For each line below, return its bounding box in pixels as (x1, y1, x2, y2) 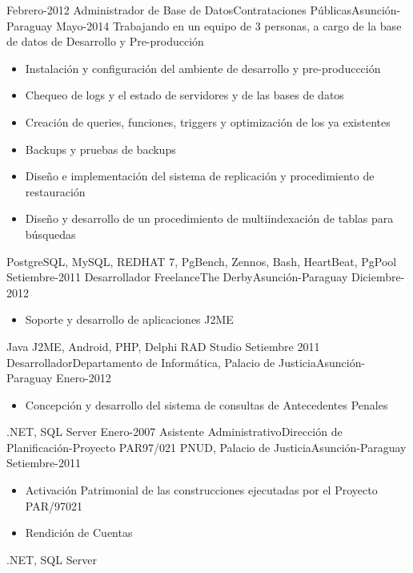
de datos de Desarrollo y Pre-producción (6, 33, 204, 50)
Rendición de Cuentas (25, 524, 133, 541)
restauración (25, 183, 86, 200)
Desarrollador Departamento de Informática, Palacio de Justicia (6, 353, 316, 370)
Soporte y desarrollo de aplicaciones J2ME (25, 311, 234, 328)
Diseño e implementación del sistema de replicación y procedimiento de (25, 167, 375, 184)
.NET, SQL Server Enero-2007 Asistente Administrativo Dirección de (6, 423, 343, 440)
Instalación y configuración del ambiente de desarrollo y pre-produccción (25, 59, 381, 76)
